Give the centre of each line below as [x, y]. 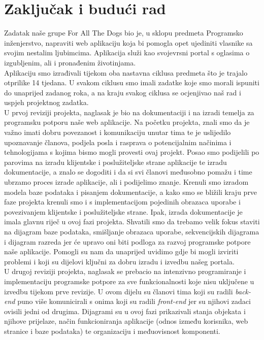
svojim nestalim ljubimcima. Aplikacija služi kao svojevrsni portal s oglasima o [127, 53]
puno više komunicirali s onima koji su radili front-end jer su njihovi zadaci [134, 301]
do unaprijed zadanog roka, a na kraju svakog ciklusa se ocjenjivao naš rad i [123, 92]
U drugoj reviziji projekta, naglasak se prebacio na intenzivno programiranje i [125, 271]
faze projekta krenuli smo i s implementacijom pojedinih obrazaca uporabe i [122, 202]
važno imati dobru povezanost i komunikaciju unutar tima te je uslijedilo [118, 132]
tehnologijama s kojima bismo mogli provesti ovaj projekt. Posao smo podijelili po [132, 152]
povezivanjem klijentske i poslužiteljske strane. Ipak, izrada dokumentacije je [123, 211]
